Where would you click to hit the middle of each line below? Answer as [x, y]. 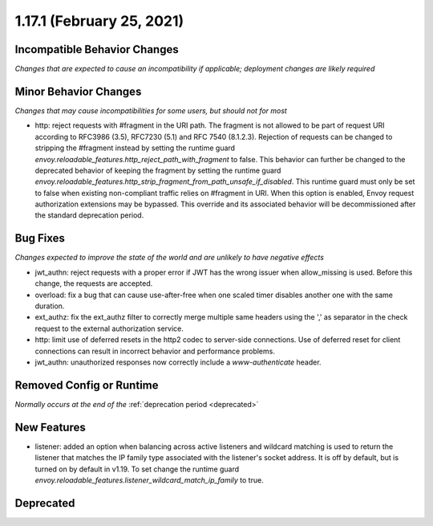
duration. [50, 306]
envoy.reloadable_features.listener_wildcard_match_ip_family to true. [149, 480]
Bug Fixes [40, 238]
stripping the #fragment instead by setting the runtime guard [135, 148]
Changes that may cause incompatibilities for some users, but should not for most [151, 110]
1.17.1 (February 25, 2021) [99, 21]
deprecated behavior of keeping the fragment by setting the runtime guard [158, 170]
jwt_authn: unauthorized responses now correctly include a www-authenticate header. [178, 362]
